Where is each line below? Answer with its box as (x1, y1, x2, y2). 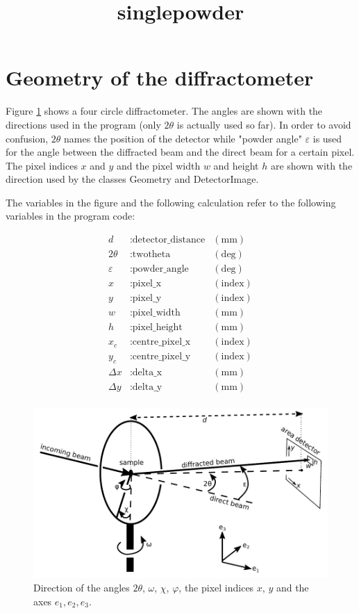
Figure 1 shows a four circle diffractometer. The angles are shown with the (6, 104, 323, 118)
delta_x (132, 368, 162, 378)
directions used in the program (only (6, 117, 161, 131)
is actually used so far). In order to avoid (176, 117, 351, 131)
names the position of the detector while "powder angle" (64, 131, 302, 145)
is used (312, 131, 342, 145)
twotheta (132, 250, 171, 260)
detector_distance (132, 235, 206, 245)
